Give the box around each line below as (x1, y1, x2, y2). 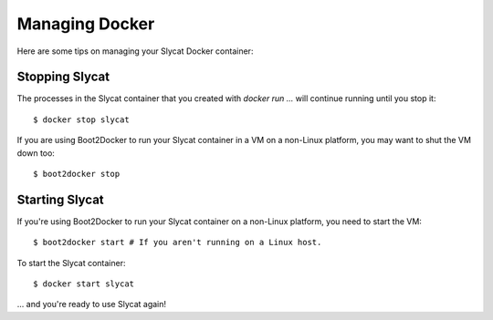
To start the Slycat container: (16, 257, 126, 268)
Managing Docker (16, 14, 155, 34)
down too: (16, 147, 55, 159)
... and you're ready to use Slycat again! (16, 299, 167, 310)
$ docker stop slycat (33, 114, 130, 125)
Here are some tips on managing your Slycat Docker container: (16, 46, 254, 57)
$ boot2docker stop (33, 169, 121, 180)
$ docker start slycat (33, 279, 135, 289)
